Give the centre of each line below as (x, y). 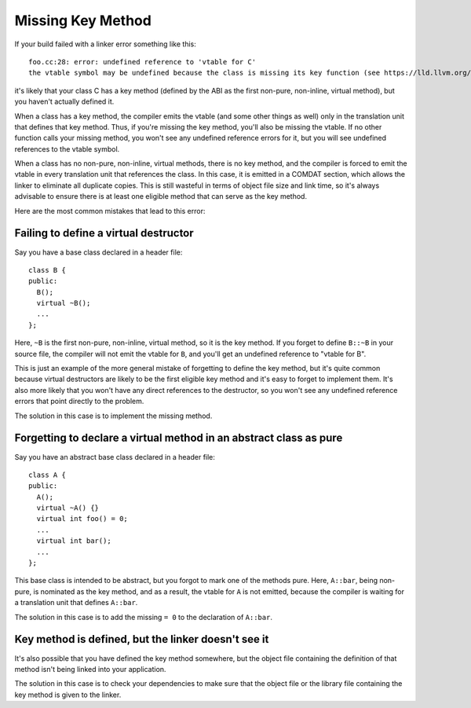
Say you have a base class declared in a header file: (99, 252)
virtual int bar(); (74, 541)
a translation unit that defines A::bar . (76, 603)
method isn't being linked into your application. (90, 669)
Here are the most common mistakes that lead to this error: (110, 211)
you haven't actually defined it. (64, 101)
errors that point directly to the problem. (79, 402)
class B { (47, 270)
